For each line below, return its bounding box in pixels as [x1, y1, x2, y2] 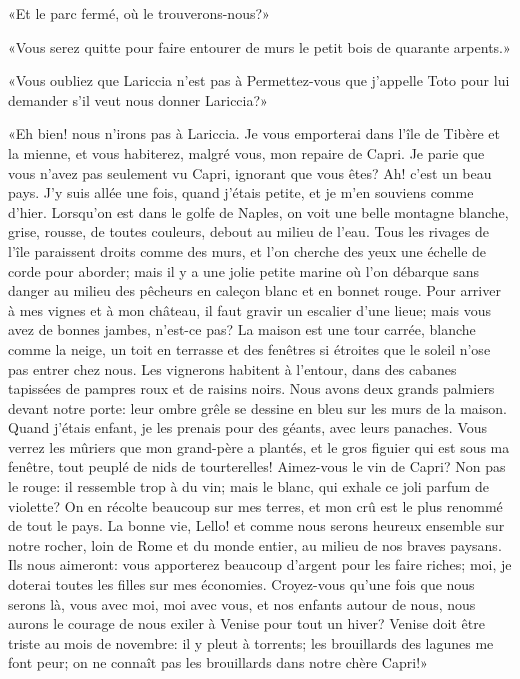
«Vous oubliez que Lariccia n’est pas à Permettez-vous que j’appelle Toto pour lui [8, 70, 510, 91]
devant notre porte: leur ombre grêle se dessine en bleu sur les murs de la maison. [8, 397, 507, 418]
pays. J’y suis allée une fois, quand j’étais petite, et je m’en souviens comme [8, 182, 474, 203]
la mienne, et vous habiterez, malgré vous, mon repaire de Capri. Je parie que [8, 142, 485, 163]
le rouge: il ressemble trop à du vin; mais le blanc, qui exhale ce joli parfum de [8, 476, 490, 497]
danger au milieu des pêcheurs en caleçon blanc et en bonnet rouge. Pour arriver [8, 280, 501, 301]
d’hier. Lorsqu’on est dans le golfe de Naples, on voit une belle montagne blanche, [8, 201, 509, 222]
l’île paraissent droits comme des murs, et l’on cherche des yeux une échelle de [8, 240, 487, 261]
